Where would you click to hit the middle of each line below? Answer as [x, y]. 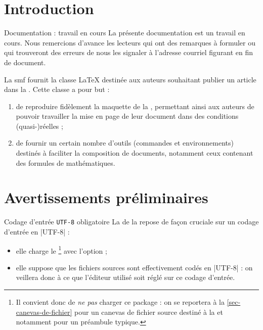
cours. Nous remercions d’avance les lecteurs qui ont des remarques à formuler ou [130, 42]
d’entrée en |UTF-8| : [37, 232]
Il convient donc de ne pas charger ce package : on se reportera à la [120, 302]
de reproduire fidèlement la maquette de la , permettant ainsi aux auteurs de [135, 106]
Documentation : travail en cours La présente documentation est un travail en [125, 33]
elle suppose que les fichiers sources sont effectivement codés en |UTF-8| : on [134, 267]
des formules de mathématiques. [65, 162]
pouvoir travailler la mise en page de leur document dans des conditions [127, 116]
